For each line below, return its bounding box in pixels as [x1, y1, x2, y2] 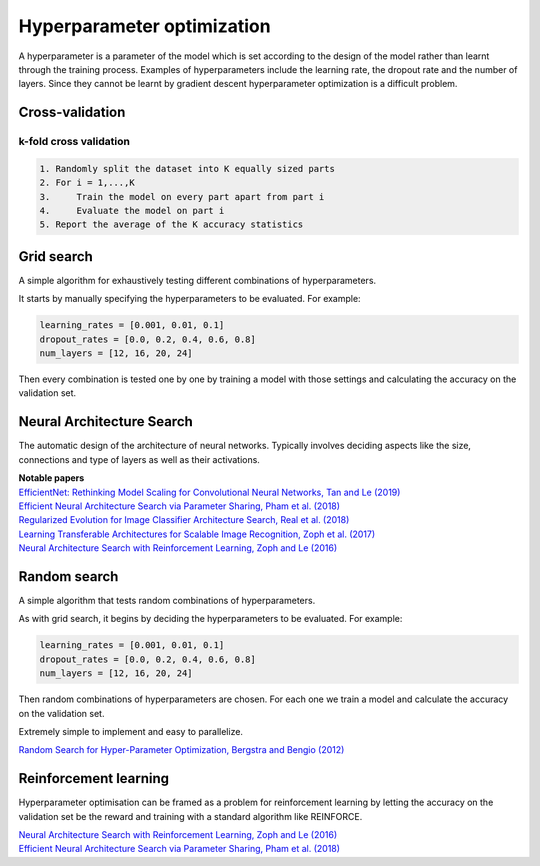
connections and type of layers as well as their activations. [18, 453, 260, 465]
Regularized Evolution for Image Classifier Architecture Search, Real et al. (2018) [18, 514, 350, 526]
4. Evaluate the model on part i [39, 205, 225, 217]
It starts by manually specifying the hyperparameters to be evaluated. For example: [18, 293, 361, 305]
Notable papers [18, 472, 85, 484]
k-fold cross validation [18, 135, 130, 149]
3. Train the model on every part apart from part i [39, 191, 325, 202]
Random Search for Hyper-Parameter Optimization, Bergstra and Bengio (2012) [18, 744, 345, 756]
